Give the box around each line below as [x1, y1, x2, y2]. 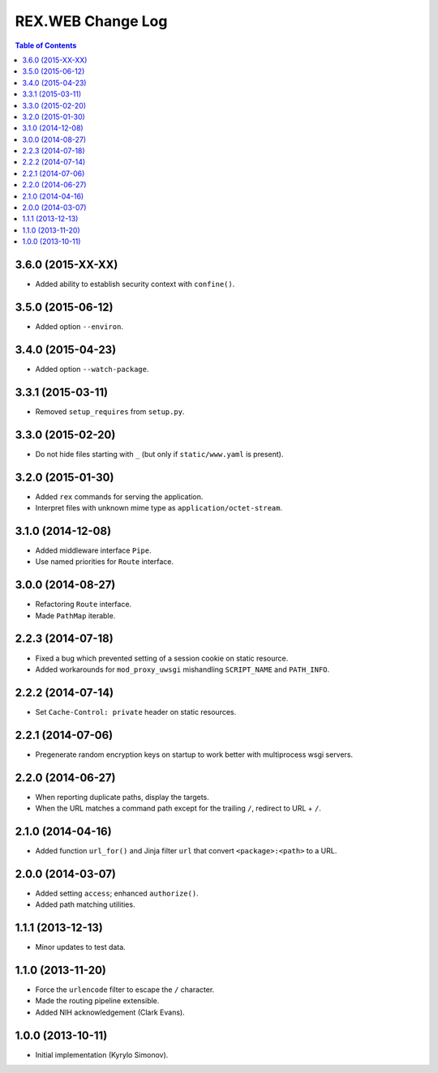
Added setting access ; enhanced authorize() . [35, 888, 199, 898]
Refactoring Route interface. [35, 600, 132, 609]
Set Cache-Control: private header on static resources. [35, 707, 237, 716]
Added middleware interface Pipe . [35, 545, 152, 555]
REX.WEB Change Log [15, 12, 168, 30]
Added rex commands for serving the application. [35, 491, 204, 502]
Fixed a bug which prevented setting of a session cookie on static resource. [35, 653, 289, 663]
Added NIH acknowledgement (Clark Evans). [35, 1007, 186, 1017]
